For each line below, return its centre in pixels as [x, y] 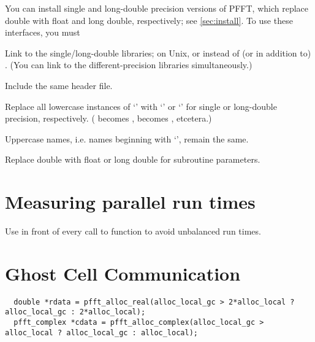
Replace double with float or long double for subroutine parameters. [133, 159]
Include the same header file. [59, 85]
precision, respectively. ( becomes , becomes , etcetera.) [108, 118]
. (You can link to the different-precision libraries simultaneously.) [129, 65]
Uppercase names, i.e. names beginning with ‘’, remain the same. [127, 138]
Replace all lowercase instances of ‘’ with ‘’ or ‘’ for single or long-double [141, 106]
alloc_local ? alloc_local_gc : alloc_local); [101, 332]
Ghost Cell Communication [123, 273]
